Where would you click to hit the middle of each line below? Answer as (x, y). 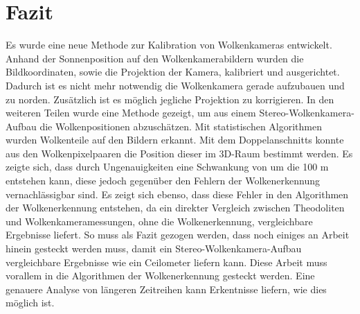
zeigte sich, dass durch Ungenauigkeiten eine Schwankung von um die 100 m (167, 167)
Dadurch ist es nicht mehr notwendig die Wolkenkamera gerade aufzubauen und (175, 85)
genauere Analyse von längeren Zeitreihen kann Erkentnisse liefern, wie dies (166, 289)
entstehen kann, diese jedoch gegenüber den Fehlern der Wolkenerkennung (163, 181)
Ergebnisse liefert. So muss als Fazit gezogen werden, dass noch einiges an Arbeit (178, 235)
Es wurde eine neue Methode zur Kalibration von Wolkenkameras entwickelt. (169, 45)
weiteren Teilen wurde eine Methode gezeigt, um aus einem (131, 113)
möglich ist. (30, 303)
